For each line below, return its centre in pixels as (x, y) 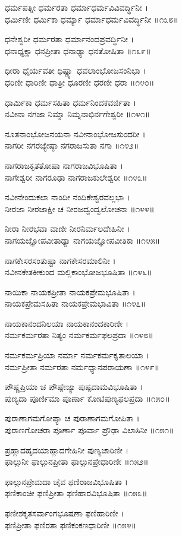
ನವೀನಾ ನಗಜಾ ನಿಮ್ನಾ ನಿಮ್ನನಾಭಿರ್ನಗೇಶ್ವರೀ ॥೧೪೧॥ (78, 114)
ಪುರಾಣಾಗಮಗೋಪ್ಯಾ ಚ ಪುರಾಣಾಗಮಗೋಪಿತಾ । (72, 418)
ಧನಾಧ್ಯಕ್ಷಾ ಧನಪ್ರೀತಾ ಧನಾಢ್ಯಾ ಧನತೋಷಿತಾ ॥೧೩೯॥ (78, 50)
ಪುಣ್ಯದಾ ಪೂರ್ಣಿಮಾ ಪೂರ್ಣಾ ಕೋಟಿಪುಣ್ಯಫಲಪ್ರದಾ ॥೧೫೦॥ (87, 398)
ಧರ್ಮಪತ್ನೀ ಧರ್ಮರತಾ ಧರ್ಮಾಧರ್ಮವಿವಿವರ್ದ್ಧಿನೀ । (77, 7)
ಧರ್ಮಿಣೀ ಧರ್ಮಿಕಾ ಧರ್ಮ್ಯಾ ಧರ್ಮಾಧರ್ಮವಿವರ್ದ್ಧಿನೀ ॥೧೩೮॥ (92, 19)
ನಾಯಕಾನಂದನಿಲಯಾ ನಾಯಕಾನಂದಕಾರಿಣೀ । (67, 323)
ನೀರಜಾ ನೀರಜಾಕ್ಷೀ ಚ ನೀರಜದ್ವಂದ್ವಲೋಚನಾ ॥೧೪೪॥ (80, 208)
